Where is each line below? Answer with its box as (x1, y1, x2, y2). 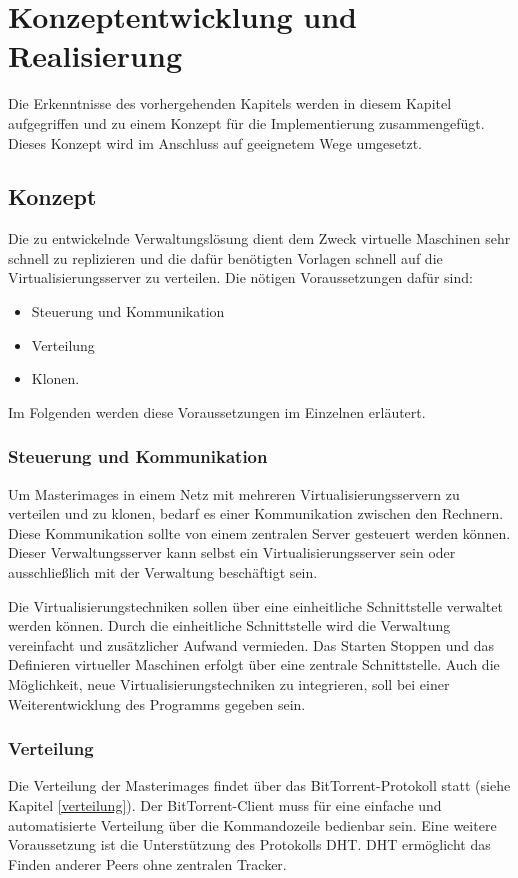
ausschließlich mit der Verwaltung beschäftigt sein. (8, 562, 318, 583)
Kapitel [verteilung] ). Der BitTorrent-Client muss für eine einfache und (8, 795, 442, 816)
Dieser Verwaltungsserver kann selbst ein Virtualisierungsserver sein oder (8, 542, 456, 563)
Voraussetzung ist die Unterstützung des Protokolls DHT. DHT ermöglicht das (8, 834, 491, 855)
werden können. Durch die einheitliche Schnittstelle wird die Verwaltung (8, 615, 451, 636)
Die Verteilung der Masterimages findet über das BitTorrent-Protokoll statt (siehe (8, 775, 511, 796)
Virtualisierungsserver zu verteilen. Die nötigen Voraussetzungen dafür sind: (8, 267, 473, 288)
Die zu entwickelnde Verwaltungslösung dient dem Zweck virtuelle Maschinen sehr (8, 228, 511, 249)
